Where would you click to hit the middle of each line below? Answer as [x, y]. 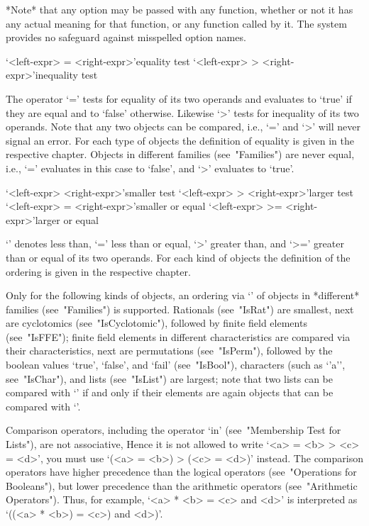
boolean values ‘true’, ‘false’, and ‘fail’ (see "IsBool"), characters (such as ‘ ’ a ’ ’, [176, 365]
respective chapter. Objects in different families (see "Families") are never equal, [180, 154]
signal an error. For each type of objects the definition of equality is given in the [180, 140]
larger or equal [67, 219]
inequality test [66, 75]
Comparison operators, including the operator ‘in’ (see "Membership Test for [174, 430]
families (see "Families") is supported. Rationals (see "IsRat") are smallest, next [180, 309]
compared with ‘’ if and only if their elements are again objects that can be [170, 392]
